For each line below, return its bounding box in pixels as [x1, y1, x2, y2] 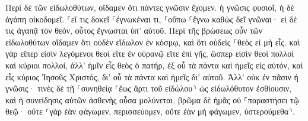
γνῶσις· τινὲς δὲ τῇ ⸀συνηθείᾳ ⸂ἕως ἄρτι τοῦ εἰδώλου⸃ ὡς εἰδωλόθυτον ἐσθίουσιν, [5, 82, 292, 94]
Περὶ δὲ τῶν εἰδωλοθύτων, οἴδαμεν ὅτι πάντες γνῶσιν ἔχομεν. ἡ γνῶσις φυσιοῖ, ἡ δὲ [5, 1, 294, 13]
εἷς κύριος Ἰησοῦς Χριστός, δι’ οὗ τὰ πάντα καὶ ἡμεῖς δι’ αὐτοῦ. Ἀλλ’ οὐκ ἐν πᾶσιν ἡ [5, 70, 299, 83]
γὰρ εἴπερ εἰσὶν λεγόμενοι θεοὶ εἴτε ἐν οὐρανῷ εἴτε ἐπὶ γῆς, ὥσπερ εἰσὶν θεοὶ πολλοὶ [5, 47, 294, 60]
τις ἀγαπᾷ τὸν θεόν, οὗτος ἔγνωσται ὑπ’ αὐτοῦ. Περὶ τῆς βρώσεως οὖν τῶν [5, 24, 263, 37]
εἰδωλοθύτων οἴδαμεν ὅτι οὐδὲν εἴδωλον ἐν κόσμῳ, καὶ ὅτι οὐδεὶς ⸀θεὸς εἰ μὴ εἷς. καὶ [5, 35, 300, 48]
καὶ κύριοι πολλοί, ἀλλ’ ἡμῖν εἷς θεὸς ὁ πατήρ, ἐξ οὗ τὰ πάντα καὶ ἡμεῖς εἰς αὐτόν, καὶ [5, 58, 303, 71]
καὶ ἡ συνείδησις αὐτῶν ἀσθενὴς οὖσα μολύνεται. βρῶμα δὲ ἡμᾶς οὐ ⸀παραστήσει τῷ [5, 93, 299, 106]
